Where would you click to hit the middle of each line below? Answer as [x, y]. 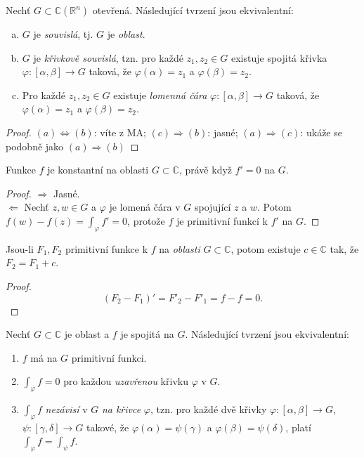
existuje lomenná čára [160, 94]
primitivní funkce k [106, 248]
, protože [146, 220]
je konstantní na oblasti [98, 170]
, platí [298, 427]
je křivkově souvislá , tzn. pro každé [108, 57]
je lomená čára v [145, 207]
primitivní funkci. [109, 357]
